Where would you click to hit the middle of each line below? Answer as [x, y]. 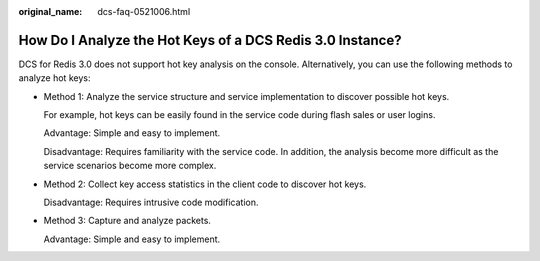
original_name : [50, 11]
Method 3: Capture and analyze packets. [127, 221]
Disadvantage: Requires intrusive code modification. [151, 202]
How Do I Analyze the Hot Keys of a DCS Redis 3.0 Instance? [210, 40]
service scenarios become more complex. [130, 166]
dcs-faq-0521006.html [144, 11]
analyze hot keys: [54, 78]
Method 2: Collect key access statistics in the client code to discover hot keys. [205, 184]
